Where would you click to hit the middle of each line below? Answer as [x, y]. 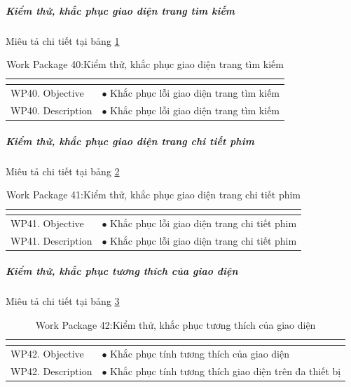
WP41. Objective [47, 223]
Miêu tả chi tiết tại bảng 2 [63, 171]
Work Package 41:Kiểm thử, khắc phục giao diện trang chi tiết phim [154, 195]
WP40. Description [51, 110]
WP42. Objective [47, 353]
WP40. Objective [47, 93]
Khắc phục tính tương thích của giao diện [200, 353]
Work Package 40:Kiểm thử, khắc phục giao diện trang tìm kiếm [145, 64]
